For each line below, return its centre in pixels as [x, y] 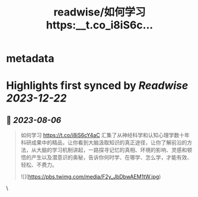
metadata [30, 58]
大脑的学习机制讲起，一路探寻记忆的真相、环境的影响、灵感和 [112, 150]
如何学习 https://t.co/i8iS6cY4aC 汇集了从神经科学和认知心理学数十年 [105, 135]
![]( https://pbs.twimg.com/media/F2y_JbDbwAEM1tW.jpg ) [91, 177]
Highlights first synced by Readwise [97, 86]
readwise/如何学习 [100, 12]
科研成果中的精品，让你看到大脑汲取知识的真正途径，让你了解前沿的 [104, 142]
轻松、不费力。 [39, 165]
